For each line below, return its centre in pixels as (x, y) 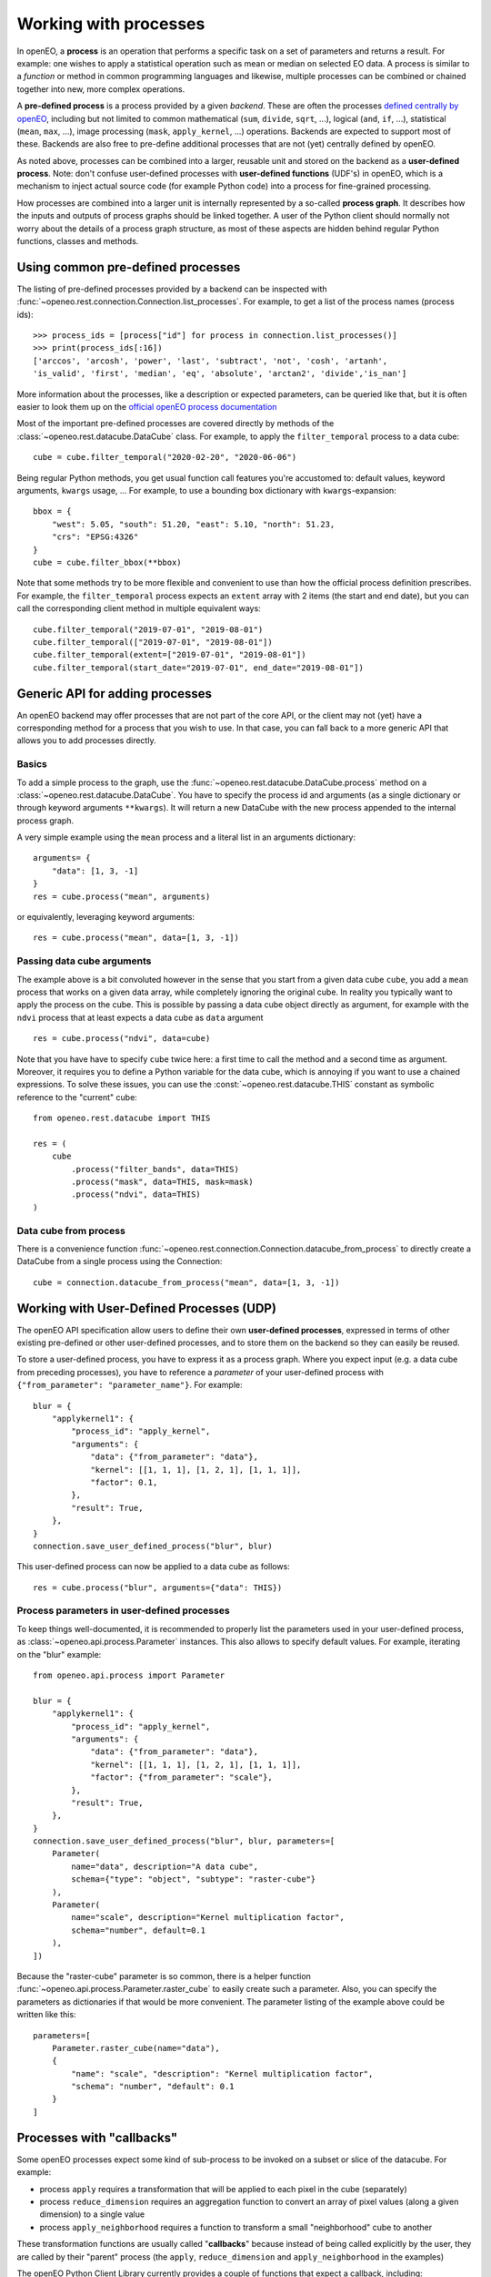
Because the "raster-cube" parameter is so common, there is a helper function (164, 1976)
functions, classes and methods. (78, 241)
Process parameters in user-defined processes (124, 1610)
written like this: (46, 2015)
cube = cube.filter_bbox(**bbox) (107, 562)
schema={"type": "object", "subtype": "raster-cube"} (194, 1879)
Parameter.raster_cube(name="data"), (135, 2048)
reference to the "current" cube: (77, 1097)
